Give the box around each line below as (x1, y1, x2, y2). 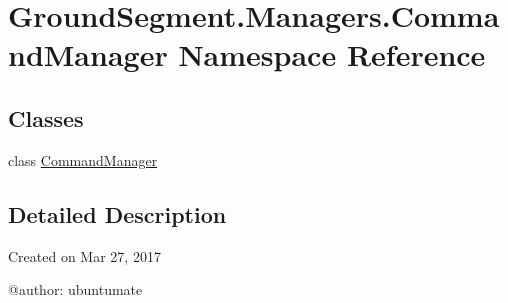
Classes (8, 102, 84, 133)
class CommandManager (8, 149, 158, 170)
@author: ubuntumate (8, 279, 143, 300)
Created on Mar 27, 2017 (8, 245, 161, 266)
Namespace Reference (178, 34, 486, 75)
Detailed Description (8, 198, 227, 229)
